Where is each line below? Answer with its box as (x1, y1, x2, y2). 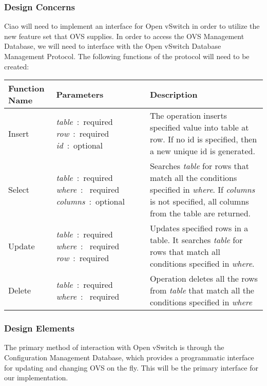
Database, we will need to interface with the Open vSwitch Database (4, 41, 221, 51)
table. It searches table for (149, 234, 243, 246)
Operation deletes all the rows (149, 272, 258, 285)
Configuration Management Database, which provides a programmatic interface (4, 352, 254, 362)
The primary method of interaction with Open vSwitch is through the (4, 342, 224, 353)
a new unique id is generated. (149, 145, 255, 157)
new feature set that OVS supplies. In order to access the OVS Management (4, 30, 244, 41)
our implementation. (4, 372, 68, 383)
